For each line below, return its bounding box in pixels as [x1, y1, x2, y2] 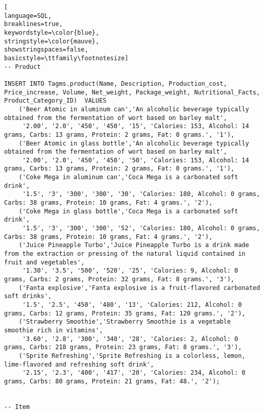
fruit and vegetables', [4, 258, 85, 266]
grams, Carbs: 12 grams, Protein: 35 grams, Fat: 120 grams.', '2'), [4, 309, 246, 317]
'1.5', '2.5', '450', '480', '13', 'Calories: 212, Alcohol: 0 [22, 301, 242, 308]
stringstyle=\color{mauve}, [4, 37, 100, 45]
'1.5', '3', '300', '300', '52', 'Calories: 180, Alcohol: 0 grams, [22, 225, 260, 232]
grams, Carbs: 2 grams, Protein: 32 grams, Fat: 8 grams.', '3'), [4, 276, 235, 283]
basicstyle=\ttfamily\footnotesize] [4, 54, 129, 62]
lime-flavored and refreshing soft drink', [4, 360, 154, 368]
